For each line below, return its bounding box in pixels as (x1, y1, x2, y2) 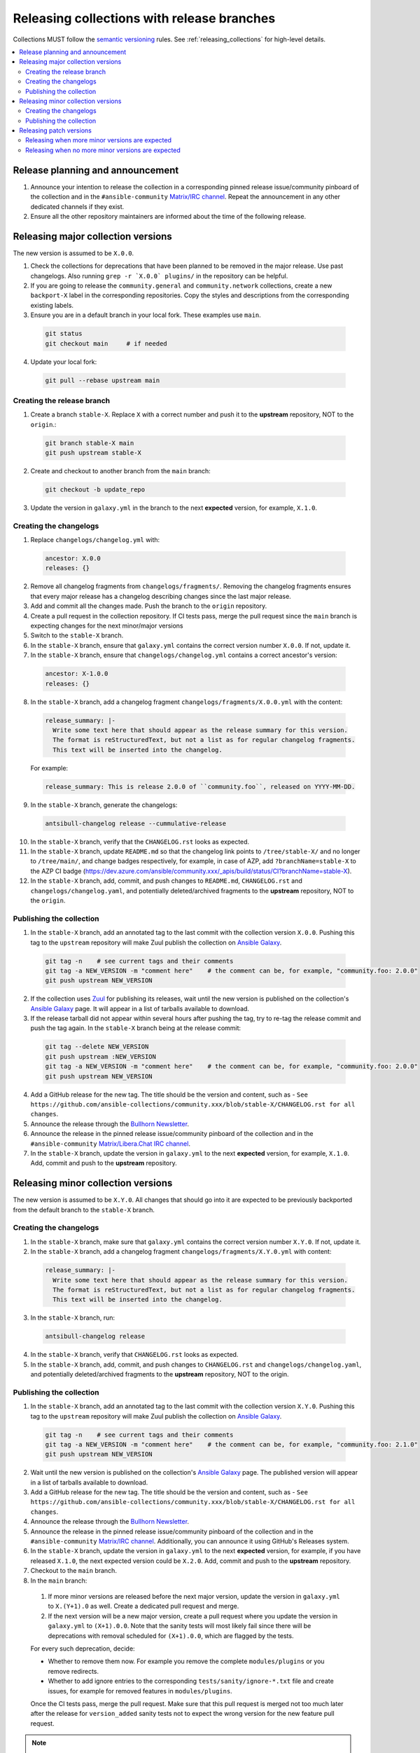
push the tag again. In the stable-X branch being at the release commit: (30, 1024, 241, 1032)
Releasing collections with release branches (13, 11, 276, 26)
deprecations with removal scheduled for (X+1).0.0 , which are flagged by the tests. (48, 1631, 294, 1640)
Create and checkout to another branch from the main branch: (30, 467, 211, 475)
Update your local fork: (30, 358, 97, 366)
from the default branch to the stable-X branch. (13, 1205, 155, 1214)
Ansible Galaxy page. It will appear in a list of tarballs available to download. (30, 1004, 250, 1013)
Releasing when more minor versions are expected (25, 136, 171, 144)
